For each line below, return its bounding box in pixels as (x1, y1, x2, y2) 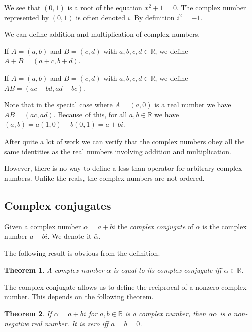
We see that (4, 2, 41, 12)
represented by (4, 12, 49, 22)
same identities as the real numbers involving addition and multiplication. (4, 146, 231, 156)
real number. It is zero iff (31, 318, 109, 328)
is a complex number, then (125, 308, 206, 319)
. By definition (130, 12, 175, 22)
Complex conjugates (4, 197, 111, 213)
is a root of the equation (67, 2, 142, 12)
